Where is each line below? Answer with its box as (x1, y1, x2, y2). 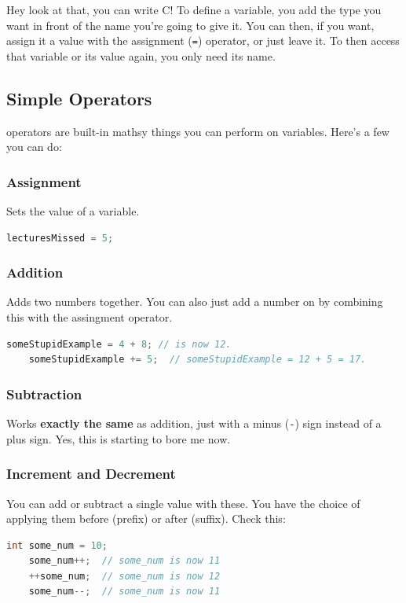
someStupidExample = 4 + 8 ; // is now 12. (6, 338, 232, 350)
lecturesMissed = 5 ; (6, 232, 114, 244)
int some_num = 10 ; (6, 539, 108, 551)
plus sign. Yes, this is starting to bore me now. (6, 430, 231, 447)
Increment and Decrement (6, 464, 176, 484)
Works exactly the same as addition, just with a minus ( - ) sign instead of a (6, 415, 382, 432)
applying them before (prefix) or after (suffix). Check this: (6, 510, 286, 527)
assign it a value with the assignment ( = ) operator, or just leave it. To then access (6, 32, 400, 49)
